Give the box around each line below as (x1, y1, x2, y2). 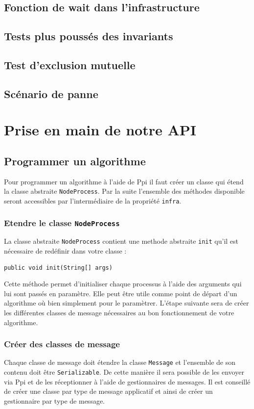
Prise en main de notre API (4, 120, 196, 140)
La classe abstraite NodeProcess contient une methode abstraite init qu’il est (4, 236, 239, 246)
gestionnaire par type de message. (4, 395, 105, 406)
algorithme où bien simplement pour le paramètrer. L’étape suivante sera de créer (4, 298, 249, 308)
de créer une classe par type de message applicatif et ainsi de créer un (4, 386, 213, 396)
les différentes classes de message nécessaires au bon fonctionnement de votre (4, 307, 234, 318)
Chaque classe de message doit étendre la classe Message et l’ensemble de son (4, 357, 236, 367)
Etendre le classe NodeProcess (4, 216, 120, 229)
